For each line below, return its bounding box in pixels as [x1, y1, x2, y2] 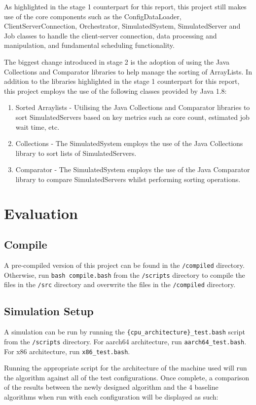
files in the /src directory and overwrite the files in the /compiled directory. [4, 279, 236, 290]
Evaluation [4, 203, 78, 223]
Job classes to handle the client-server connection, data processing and [4, 30, 217, 40]
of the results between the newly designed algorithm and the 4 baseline [4, 382, 219, 392]
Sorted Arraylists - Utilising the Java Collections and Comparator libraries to [15, 102, 250, 112]
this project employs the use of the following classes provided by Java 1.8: [4, 85, 227, 96]
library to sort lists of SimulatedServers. [15, 147, 137, 158]
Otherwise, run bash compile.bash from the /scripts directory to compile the [4, 269, 245, 280]
